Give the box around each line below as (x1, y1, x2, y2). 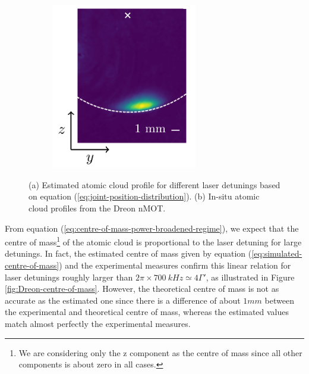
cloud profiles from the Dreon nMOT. (29, 201, 166, 214)
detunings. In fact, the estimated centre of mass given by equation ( (5, 247, 252, 260)
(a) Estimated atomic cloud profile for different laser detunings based (29, 178, 280, 191)
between (264, 294, 294, 306)
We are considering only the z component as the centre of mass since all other (18, 346, 302, 359)
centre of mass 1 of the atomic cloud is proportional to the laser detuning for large (5, 234, 302, 248)
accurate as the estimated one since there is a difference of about (5, 294, 241, 306)
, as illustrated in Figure (206, 270, 295, 283)
